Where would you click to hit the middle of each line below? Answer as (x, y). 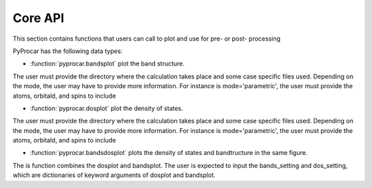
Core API (39, 18)
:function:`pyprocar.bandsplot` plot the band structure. (107, 64)
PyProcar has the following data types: (68, 51)
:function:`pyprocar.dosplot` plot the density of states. (107, 108)
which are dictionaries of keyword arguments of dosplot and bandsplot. (114, 175)
